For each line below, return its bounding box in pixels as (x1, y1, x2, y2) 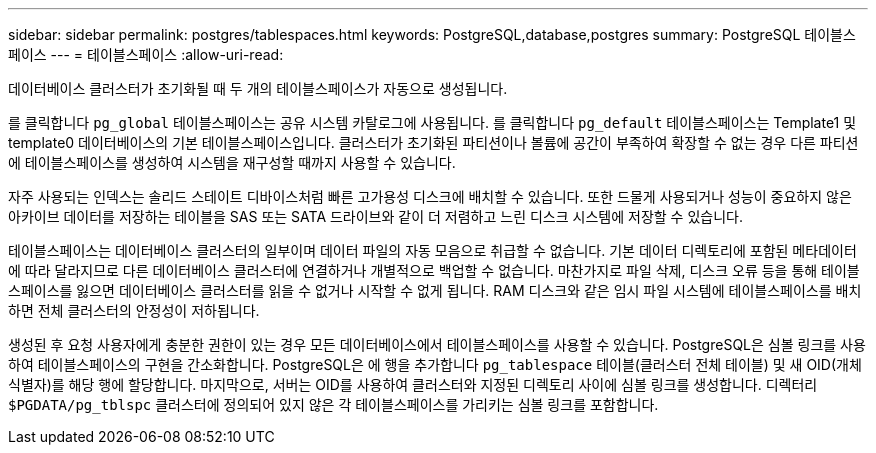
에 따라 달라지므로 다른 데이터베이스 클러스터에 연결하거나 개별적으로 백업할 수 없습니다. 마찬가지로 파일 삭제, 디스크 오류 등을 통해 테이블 (8, 262, 860, 279)
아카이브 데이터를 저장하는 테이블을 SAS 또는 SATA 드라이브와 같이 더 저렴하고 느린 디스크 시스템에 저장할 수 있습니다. (8, 208, 743, 225)
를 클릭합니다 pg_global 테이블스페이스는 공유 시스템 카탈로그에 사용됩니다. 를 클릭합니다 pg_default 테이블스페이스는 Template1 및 (8, 114, 857, 131)
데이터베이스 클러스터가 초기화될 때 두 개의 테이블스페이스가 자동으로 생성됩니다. (8, 80, 508, 97)
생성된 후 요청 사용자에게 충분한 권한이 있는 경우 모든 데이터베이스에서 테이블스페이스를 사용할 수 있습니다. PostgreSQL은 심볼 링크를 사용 (8, 336, 866, 353)
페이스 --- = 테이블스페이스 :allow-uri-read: (8, 46, 284, 63)
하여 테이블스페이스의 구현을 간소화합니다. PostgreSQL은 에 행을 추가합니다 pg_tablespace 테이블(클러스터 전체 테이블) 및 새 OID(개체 (8, 356, 862, 373)
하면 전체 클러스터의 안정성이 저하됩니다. (8, 302, 260, 319)
